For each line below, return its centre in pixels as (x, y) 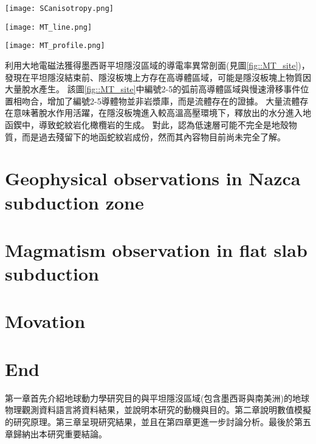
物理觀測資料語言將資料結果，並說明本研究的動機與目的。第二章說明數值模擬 (158, 410)
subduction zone (74, 202)
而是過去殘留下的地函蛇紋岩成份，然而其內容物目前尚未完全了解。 (153, 136)
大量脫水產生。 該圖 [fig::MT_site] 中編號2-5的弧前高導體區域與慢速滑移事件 (153, 89)
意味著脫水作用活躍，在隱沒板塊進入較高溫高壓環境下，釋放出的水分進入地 (162, 113)
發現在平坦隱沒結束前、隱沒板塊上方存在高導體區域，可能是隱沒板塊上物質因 (158, 77)
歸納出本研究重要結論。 (60, 433)
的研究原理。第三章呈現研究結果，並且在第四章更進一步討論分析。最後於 (149, 421)
